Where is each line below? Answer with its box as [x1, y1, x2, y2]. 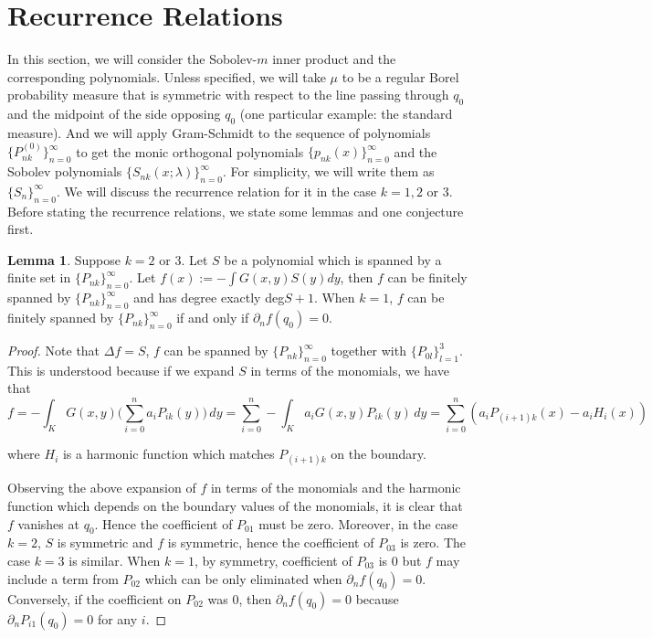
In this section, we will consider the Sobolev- [7, 49, 258, 69]
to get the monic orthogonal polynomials [76, 142, 304, 161]
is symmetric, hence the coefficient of [167, 533, 374, 552]
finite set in [7, 268, 71, 287]
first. [7, 219, 34, 239]
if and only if [176, 308, 249, 327]
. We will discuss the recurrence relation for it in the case [57, 181, 377, 200]
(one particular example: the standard [239, 104, 453, 123]
